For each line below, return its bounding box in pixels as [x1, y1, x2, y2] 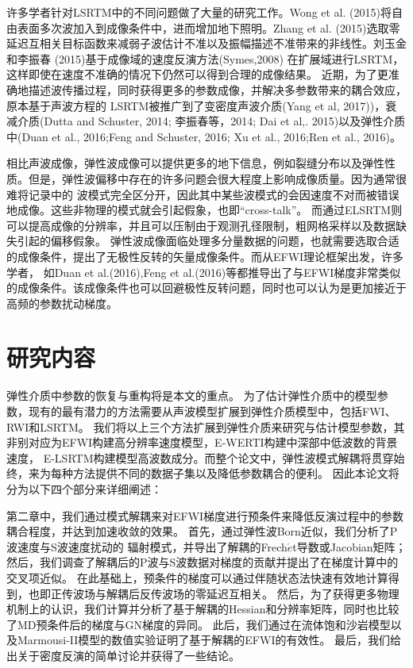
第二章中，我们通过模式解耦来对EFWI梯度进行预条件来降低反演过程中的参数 [6, 507, 404, 524]
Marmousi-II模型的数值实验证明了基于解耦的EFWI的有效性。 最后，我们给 [17, 632, 402, 648]
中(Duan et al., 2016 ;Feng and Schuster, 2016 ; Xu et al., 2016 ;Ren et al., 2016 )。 [6, 128, 401, 144]
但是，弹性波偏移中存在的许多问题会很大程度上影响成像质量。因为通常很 [28, 170, 407, 186]
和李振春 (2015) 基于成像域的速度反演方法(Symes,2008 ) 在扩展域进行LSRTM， [6, 50, 404, 67]
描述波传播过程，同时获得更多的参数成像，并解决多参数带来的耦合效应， [28, 81, 407, 98]
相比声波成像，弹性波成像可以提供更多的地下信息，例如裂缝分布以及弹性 [6, 155, 384, 171]
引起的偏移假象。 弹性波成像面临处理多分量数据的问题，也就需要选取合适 [17, 232, 399, 249]
